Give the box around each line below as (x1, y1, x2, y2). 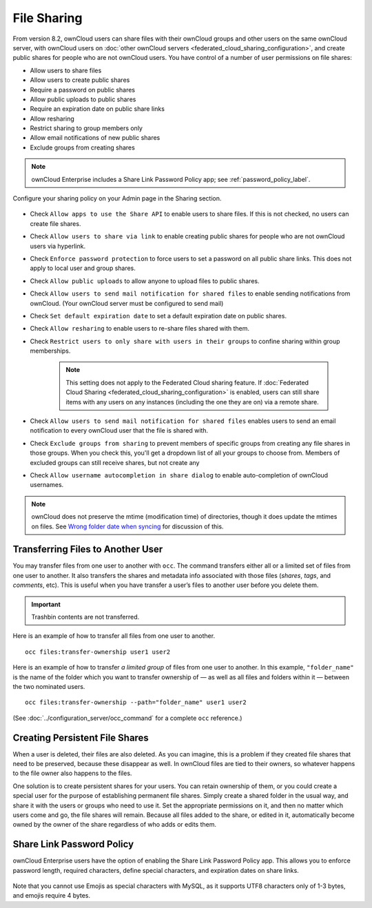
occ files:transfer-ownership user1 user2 (25, 648, 171, 656)
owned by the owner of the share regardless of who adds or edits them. (12, 821, 217, 829)
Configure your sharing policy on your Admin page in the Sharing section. (12, 194, 222, 203)
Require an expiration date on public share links (30, 105, 165, 113)
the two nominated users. (12, 682, 85, 690)
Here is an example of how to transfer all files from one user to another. (12, 632, 216, 640)
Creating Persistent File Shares (12, 732, 149, 743)
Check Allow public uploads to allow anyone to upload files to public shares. (30, 276, 260, 285)
